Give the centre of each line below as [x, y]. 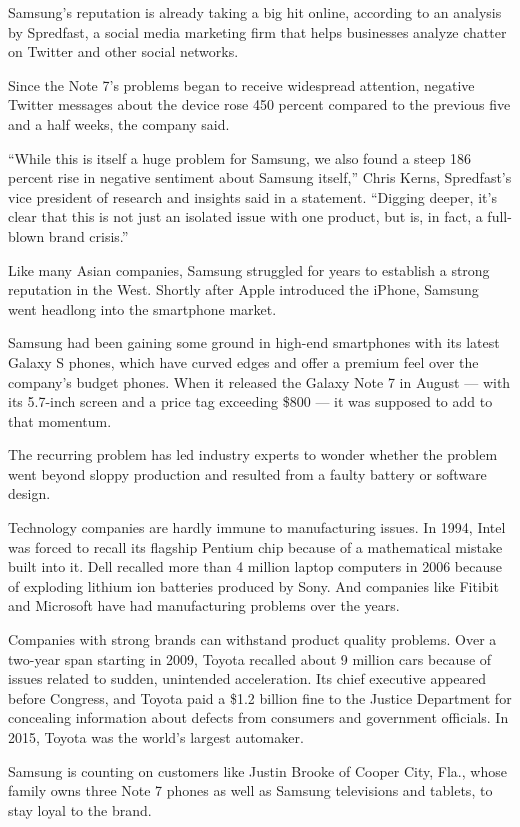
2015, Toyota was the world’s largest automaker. [156, 737]
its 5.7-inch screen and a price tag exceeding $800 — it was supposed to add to [250, 401]
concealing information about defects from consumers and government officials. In [258, 717]
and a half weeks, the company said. [119, 123]
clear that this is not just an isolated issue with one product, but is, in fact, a [245, 216]
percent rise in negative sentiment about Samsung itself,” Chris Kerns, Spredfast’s [260, 177]
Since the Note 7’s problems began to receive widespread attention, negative [241, 84]
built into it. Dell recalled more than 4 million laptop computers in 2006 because [255, 566]
